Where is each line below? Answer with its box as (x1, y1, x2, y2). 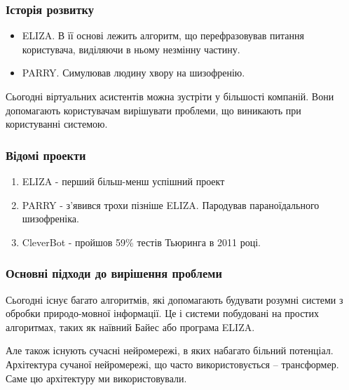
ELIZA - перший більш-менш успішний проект (22, 174, 225, 188)
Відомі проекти (6, 146, 86, 163)
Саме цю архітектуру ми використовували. (6, 370, 187, 385)
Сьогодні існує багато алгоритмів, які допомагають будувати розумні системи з (6, 292, 343, 307)
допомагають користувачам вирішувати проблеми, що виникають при (6, 102, 301, 117)
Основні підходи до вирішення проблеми (6, 264, 222, 282)
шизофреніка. (22, 211, 79, 226)
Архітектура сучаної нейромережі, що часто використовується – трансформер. (6, 356, 339, 371)
